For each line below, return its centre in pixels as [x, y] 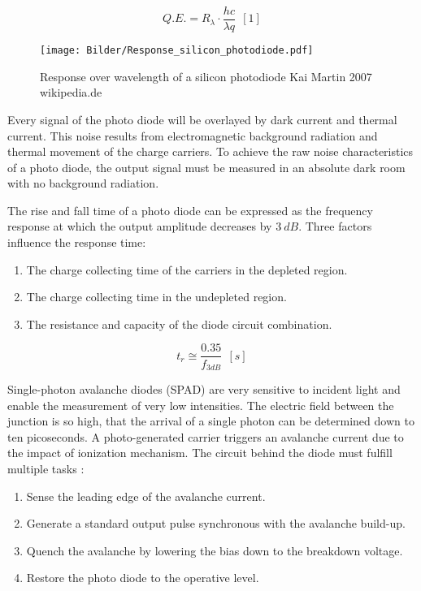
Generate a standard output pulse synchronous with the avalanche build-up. [216, 523]
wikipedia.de [71, 92]
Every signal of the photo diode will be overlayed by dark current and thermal [202, 119]
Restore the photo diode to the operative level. [143, 578]
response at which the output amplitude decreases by [140, 226]
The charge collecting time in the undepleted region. [156, 297]
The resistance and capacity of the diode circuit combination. [179, 324]
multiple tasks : [46, 468]
